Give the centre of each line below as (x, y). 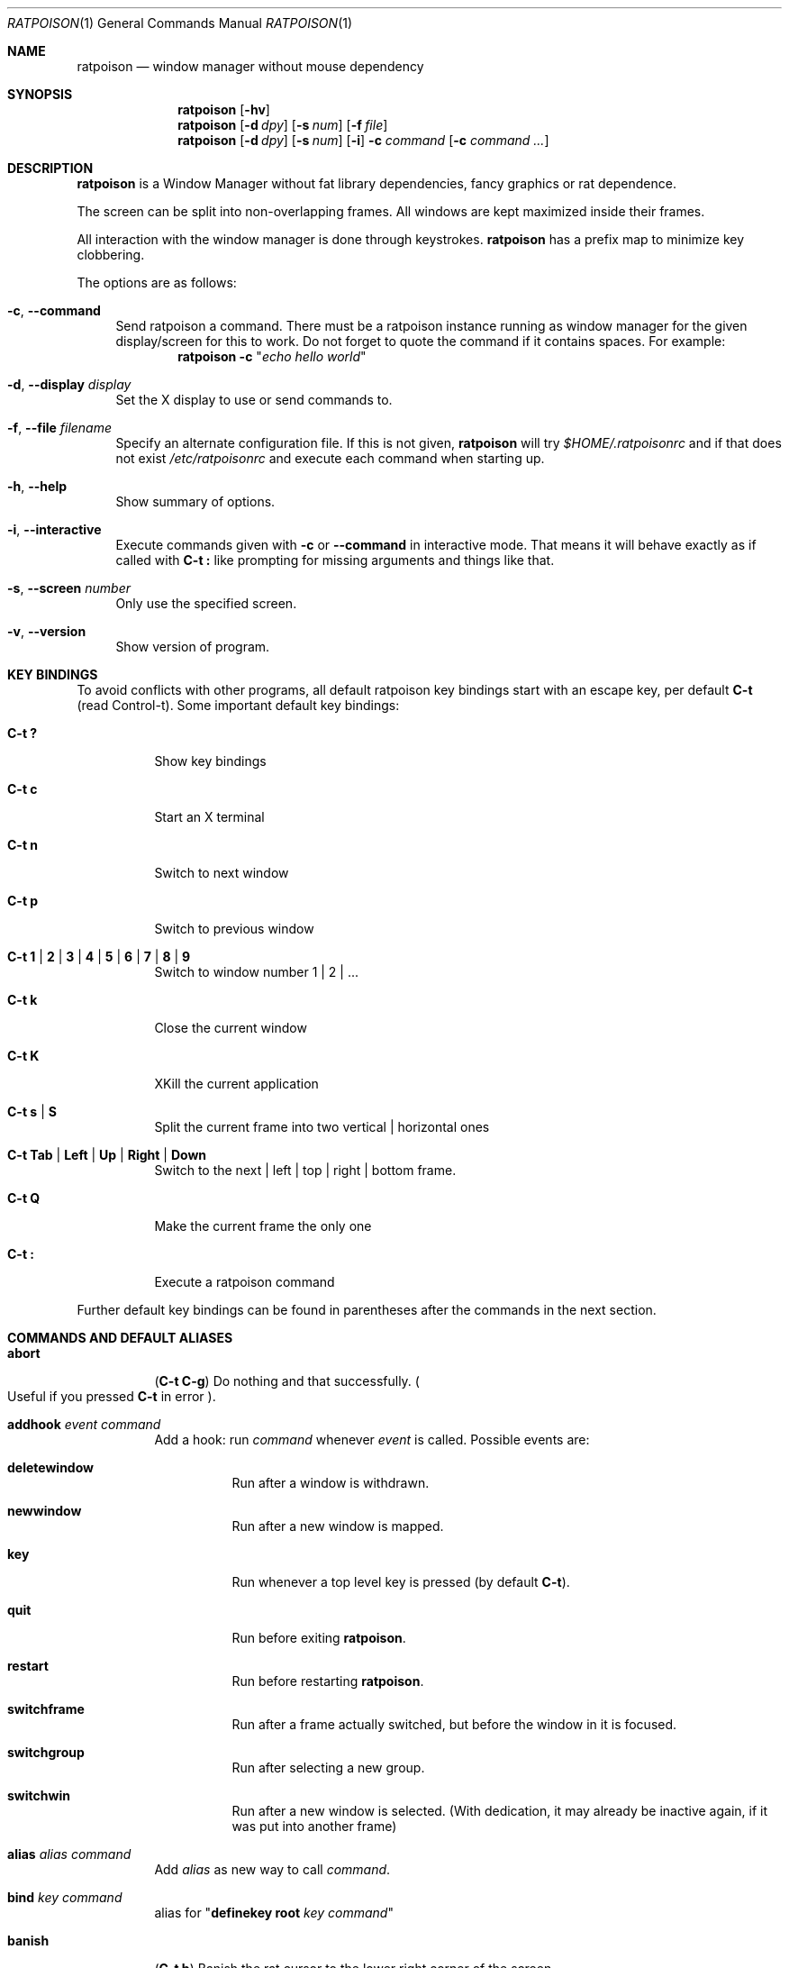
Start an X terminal (209, 817)
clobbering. (111, 255)
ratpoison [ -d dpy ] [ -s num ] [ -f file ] (283, 125)
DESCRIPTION (50, 168)
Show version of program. (193, 647)
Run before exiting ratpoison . (319, 1638)
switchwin (39, 1795)
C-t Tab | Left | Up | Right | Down (107, 1155)
